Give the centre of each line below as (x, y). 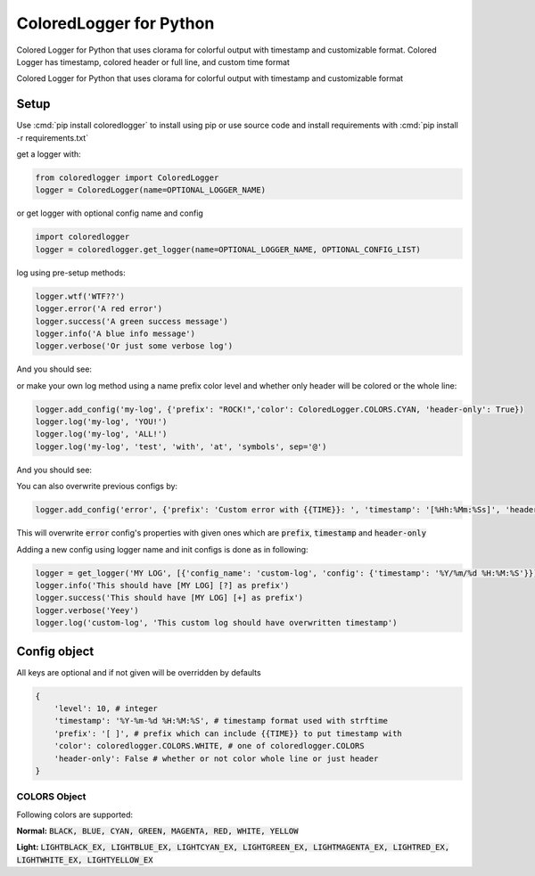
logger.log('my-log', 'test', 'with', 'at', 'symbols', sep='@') (181, 446)
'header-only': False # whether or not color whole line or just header (216, 758)
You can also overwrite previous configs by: (97, 487)
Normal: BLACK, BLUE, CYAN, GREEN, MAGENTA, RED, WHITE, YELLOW (157, 831)
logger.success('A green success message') (132, 321)
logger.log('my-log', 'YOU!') (101, 422)
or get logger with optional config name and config (110, 213)
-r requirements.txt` (53, 137)
